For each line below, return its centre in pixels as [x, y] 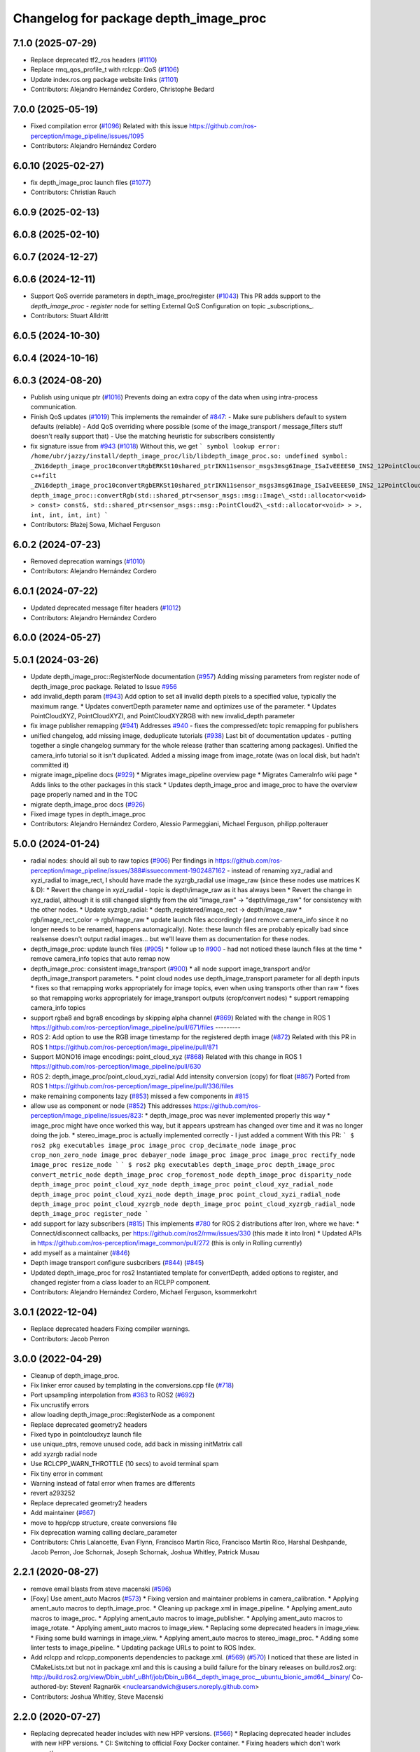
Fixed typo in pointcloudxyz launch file [86, 1434]
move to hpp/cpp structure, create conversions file [104, 1522]
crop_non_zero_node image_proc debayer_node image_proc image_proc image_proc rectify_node [193, 1155]
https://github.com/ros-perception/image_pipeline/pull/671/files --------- [135, 1027]
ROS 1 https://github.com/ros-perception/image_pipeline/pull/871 [124, 1047]
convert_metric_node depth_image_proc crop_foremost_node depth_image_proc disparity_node [191, 1175]
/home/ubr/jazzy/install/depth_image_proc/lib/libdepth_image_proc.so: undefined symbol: [189, 456]
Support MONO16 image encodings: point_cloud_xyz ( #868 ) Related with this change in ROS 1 [166, 1057]
